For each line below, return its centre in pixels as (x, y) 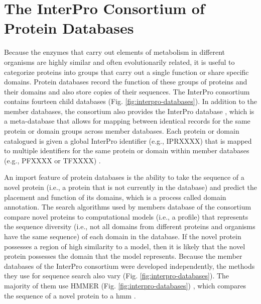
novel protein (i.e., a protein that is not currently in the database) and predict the (130, 187)
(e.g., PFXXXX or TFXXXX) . (52, 160)
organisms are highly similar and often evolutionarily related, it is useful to (119, 62)
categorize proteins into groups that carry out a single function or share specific (126, 72)
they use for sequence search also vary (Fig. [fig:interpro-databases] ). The (117, 276)
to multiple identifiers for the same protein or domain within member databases (127, 150)
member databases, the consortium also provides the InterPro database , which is (129, 111)
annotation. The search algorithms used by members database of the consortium (128, 207)
